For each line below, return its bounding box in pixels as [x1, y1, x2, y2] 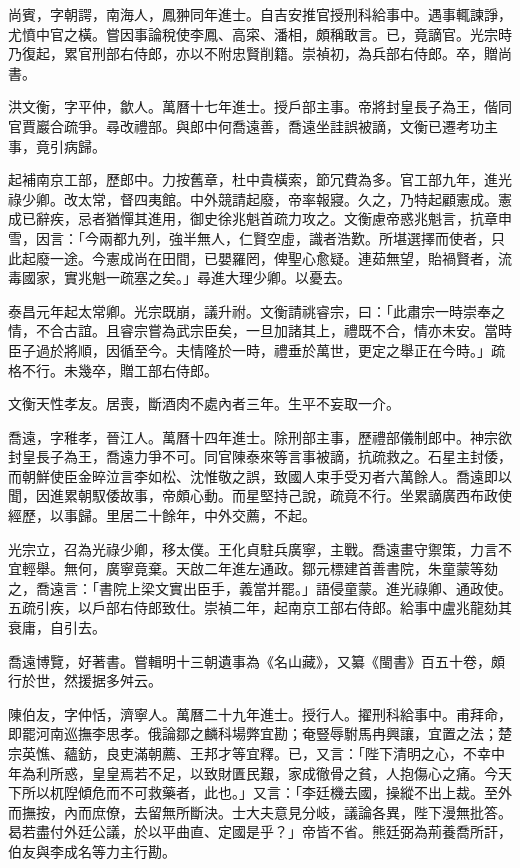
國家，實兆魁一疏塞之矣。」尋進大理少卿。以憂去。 [21, 267, 351, 288]
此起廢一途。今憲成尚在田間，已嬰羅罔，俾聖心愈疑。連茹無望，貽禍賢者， [8, 247, 498, 268]
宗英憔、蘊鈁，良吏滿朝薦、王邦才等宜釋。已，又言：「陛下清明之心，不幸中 [8, 743, 505, 763]
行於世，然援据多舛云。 [8, 670, 162, 691]
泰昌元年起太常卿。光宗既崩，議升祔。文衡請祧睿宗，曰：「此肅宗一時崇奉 [8, 300, 491, 321]
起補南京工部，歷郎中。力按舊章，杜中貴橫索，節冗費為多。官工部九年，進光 [8, 169, 512, 190]
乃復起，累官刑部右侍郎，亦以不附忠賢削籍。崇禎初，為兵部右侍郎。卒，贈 [8, 43, 498, 64]
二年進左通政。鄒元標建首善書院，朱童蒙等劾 [203, 558, 498, 579]
